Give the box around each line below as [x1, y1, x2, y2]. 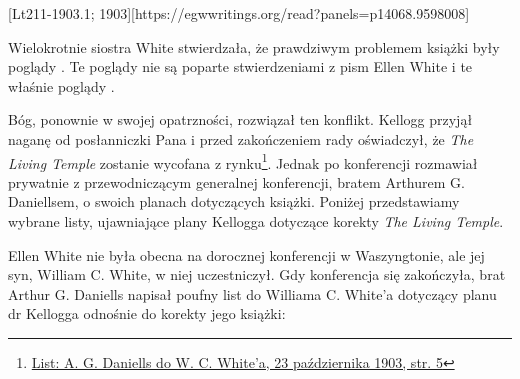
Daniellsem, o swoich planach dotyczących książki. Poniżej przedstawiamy [8, 191, 460, 212]
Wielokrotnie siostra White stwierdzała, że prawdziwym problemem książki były [8, 36, 500, 57]
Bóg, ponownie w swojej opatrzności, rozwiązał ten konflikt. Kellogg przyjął [8, 109, 473, 130]
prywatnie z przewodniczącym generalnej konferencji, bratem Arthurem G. [8, 171, 465, 192]
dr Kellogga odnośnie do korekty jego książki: [8, 303, 286, 324]
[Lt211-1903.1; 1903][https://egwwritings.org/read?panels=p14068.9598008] [8, 3, 470, 23]
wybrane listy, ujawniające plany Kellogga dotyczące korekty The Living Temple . [8, 211, 504, 231]
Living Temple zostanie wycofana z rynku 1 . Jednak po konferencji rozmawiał [8, 149, 478, 173]
